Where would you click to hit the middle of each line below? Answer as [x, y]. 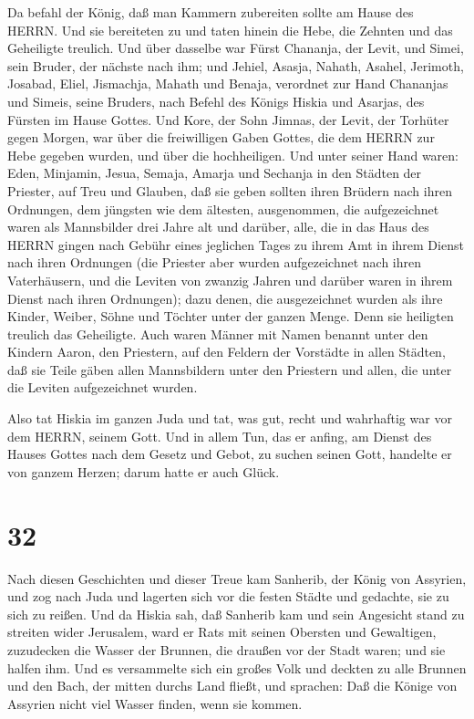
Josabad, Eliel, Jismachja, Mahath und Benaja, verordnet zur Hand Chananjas [228, 83]
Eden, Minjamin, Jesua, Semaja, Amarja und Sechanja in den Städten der [215, 173]
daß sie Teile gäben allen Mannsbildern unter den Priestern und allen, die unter [230, 369]
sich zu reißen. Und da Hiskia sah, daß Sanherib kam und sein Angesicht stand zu [236, 614]
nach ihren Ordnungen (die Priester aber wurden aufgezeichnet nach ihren [215, 262]
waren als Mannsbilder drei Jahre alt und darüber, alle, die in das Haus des [218, 227]
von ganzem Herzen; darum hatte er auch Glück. [144, 471]
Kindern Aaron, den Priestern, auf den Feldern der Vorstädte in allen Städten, [227, 352]
